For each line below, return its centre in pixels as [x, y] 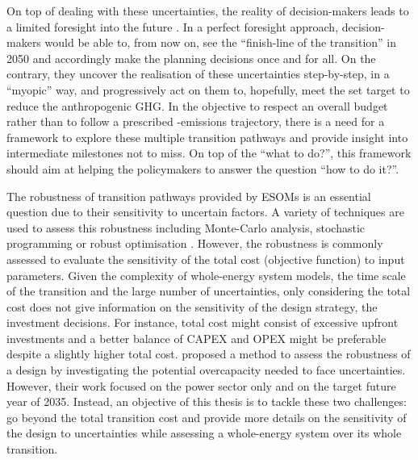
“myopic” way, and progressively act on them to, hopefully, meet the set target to [208, 89]
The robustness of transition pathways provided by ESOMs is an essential [189, 196]
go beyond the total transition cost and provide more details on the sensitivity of [207, 417]
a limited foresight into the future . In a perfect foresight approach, [173, 26]
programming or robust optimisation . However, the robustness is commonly [195, 243]
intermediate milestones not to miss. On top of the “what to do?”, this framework [209, 153]
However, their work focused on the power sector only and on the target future [201, 385]
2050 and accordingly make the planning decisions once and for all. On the [191, 58]
